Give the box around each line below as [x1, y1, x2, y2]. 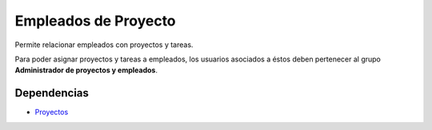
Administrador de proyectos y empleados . [14, 65, 158, 75]
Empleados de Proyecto [14, 12, 176, 30]
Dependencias [14, 86, 90, 100]
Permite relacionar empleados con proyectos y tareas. [14, 40, 194, 49]
